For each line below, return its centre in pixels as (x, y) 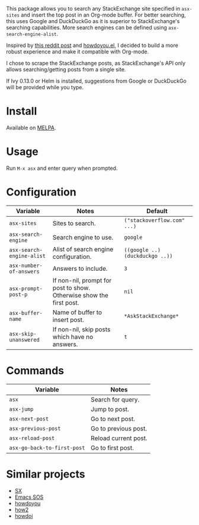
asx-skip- (23, 334)
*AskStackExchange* (151, 316)
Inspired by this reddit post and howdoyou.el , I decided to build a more (92, 45)
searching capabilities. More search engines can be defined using (87, 27)
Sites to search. (74, 223)
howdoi (24, 515)
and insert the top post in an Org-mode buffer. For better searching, (103, 15)
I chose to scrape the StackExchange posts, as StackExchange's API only (96, 63)
